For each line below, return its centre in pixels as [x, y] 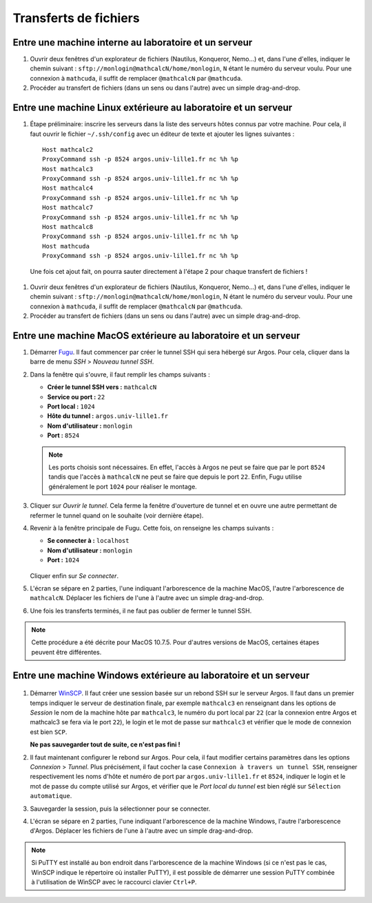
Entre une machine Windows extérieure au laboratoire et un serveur [161, 675]
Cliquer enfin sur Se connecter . [74, 575]
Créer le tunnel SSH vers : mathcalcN [102, 387]
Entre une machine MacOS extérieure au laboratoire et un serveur [156, 336]
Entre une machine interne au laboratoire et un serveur [133, 42]
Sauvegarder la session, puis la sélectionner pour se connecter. [120, 808]
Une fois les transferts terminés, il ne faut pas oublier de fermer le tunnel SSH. [141, 611]
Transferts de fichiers [76, 18]
